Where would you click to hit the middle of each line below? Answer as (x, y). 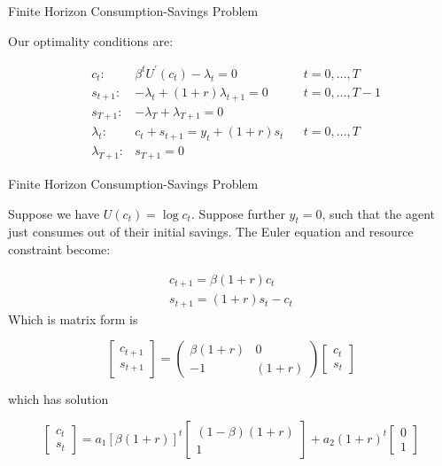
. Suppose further (238, 213)
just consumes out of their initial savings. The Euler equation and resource (211, 232)
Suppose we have (54, 213)
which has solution (58, 399)
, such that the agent (379, 213)
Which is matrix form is (73, 318)
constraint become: (59, 249)
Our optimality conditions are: (91, 40)
